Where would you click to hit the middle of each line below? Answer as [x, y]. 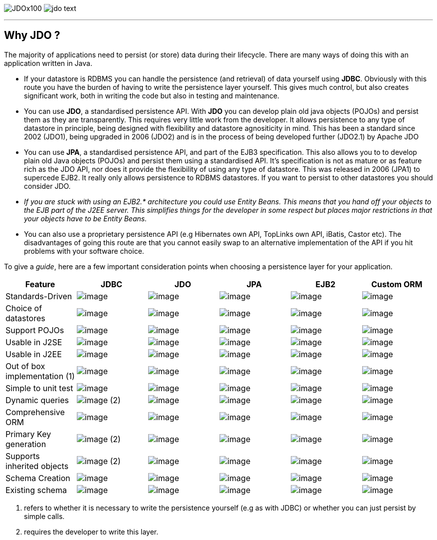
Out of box [25, 366]
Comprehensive [35, 412]
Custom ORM [397, 284]
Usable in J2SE [34, 342]
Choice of [24, 308]
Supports [23, 456]
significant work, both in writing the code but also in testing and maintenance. [152, 95]
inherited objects [37, 466]
